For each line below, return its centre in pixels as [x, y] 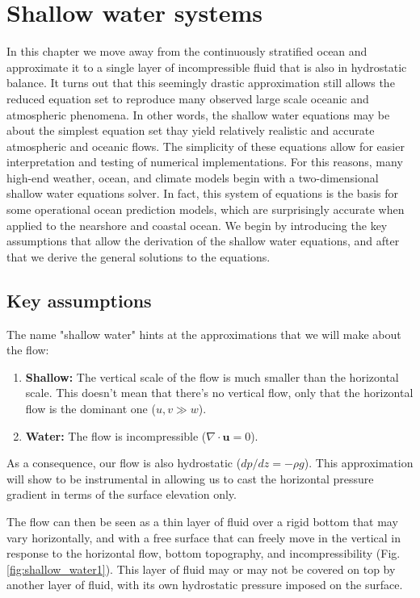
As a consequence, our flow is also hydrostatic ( [124, 463]
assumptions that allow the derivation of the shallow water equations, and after [203, 241]
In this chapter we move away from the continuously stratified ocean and [187, 51]
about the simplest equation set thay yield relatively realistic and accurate [191, 130]
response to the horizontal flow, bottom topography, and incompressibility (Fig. [204, 553]
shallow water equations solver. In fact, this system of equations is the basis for [203, 193]
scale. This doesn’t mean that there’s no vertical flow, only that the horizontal [219, 393]
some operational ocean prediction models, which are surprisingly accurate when [206, 209]
